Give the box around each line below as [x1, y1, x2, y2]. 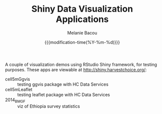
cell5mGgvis [5, 76, 30, 82]
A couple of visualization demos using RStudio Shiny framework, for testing [5, 61, 158, 67]
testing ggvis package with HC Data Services [17, 81, 109, 87]
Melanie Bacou [67, 30, 97, 36]
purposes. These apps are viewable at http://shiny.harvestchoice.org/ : [5, 67, 147, 73]
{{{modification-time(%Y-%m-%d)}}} [44, 39, 120, 45]
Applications [55, 14, 109, 25]
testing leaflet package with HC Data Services [17, 92, 110, 97]
